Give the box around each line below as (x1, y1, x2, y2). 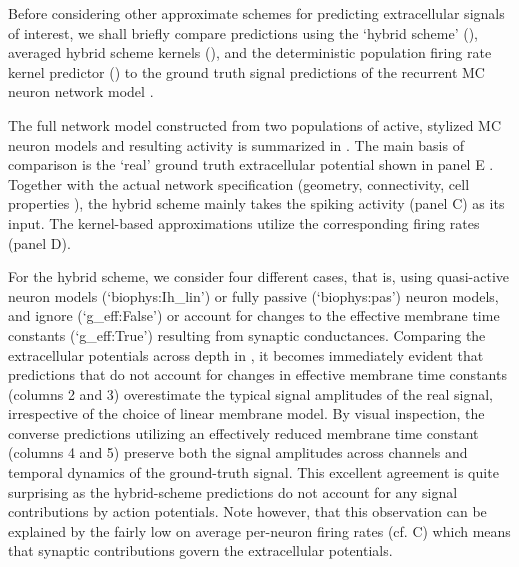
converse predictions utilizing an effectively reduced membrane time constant (8, 422, 479, 443)
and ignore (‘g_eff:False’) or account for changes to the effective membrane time (8, 305, 500, 326)
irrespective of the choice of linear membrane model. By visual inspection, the (8, 403, 485, 424)
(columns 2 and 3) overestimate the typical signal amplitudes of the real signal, (8, 383, 494, 404)
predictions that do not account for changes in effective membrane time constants (8, 364, 507, 385)
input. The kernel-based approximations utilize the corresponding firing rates (8, 212, 480, 233)
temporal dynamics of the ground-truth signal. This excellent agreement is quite (8, 462, 499, 483)
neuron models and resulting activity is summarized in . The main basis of (8, 134, 464, 155)
